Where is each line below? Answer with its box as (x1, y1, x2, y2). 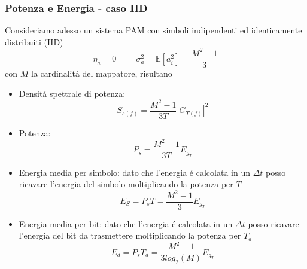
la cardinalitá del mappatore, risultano (31, 66, 172, 79)
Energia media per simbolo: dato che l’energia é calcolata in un (19, 166, 250, 178)
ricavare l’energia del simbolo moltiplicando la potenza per (19, 178, 233, 190)
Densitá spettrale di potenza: (19, 87, 126, 99)
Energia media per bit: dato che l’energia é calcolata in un (19, 217, 233, 230)
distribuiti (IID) (5, 35, 63, 48)
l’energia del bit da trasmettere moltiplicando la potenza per (19, 229, 241, 242)
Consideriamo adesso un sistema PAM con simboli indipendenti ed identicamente (5, 24, 302, 36)
